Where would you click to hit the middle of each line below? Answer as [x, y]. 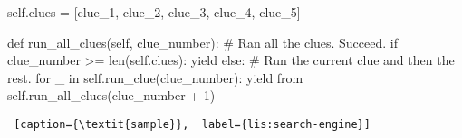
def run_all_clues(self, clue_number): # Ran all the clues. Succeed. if [203, 42]
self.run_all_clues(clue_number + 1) [111, 95]
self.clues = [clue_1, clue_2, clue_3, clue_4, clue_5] [154, 12]
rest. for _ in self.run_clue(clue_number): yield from [155, 77]
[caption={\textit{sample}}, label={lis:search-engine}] [192, 124]
